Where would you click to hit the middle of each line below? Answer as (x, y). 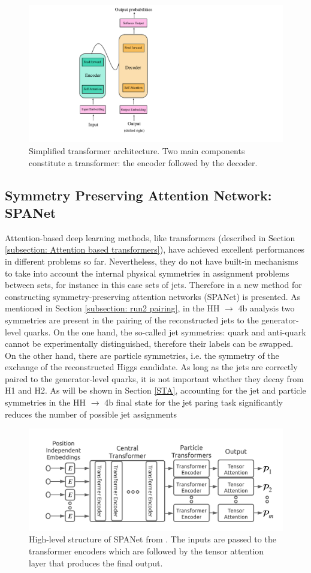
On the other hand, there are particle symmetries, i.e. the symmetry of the (142, 355)
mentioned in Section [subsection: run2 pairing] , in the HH (112, 308)
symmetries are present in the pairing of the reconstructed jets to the (132, 319)
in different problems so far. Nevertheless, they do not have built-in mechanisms (152, 261)
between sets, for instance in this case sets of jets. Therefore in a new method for (153, 285)
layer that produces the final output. (96, 562)
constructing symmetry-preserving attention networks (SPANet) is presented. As (153, 296)
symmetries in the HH (46, 402)
